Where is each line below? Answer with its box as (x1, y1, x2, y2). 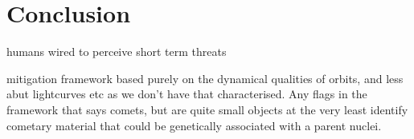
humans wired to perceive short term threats (6, 43, 227, 60)
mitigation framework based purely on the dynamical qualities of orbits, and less (6, 69, 404, 86)
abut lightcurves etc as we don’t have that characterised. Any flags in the (6, 85, 367, 102)
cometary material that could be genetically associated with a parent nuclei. (6, 117, 382, 133)
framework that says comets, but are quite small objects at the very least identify (6, 101, 408, 117)
